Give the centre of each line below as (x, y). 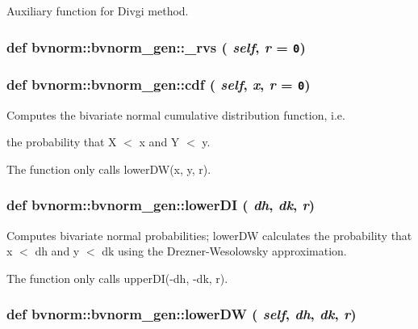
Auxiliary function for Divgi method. (98, 11)
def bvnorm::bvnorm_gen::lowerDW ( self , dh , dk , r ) (182, 314)
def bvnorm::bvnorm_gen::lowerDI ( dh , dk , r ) (161, 205)
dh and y (57, 251)
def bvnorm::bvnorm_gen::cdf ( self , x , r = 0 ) (159, 84)
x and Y (159, 142)
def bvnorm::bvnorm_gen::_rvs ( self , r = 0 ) (156, 46)
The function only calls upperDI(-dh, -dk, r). (117, 278)
